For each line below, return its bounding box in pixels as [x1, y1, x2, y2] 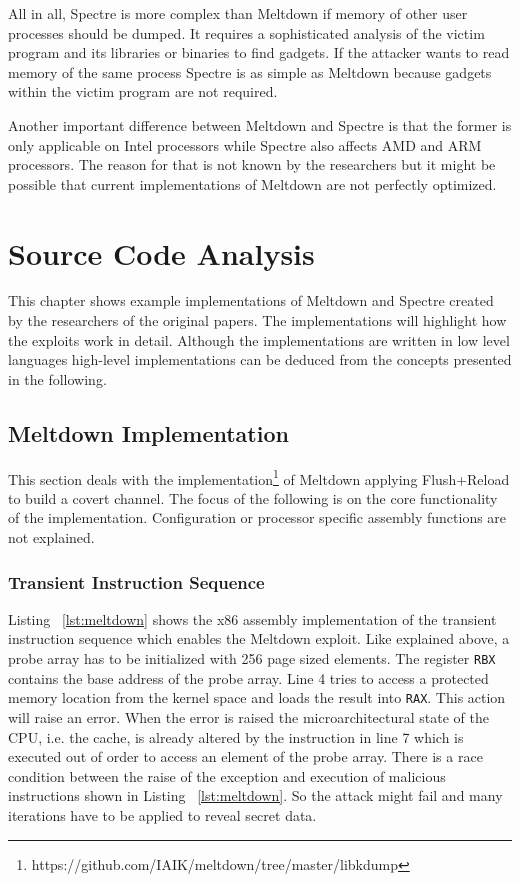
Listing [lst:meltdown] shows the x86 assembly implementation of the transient [8, 608, 497, 629]
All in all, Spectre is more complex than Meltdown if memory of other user [8, 3, 468, 23]
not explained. [8, 527, 95, 548]
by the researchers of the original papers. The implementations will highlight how [8, 310, 507, 331]
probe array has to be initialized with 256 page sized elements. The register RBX [8, 648, 496, 669]
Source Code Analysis [8, 232, 315, 273]
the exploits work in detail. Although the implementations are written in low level [8, 329, 510, 350]
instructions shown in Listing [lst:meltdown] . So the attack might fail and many [8, 785, 503, 806]
